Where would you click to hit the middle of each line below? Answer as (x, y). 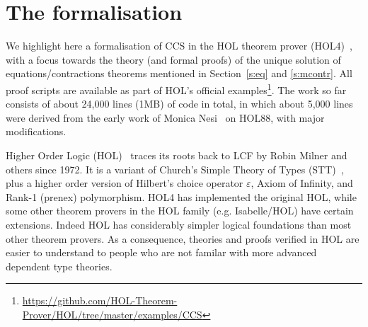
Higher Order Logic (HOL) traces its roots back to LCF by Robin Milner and (177, 155)
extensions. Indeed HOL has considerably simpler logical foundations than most (179, 224)
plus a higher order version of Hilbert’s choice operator (125, 183)
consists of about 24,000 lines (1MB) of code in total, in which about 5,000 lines (179, 104)
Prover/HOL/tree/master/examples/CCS (112, 314)
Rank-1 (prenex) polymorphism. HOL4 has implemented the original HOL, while (181, 196)
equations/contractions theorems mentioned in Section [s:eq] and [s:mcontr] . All (179, 73)
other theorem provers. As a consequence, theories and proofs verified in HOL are (183, 238)
